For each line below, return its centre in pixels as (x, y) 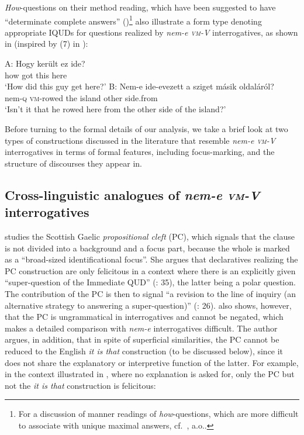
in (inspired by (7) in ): (46, 44)
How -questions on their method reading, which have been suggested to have (140, 7)
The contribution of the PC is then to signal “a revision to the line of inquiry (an (150, 293)
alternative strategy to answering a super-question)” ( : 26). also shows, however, (148, 305)
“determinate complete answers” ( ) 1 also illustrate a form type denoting (133, 20)
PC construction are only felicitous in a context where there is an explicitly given (150, 270)
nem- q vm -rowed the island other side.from (81, 97)
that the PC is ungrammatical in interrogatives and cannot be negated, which (144, 317)
